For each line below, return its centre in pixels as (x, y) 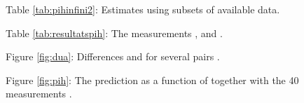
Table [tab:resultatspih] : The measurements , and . (114, 33)
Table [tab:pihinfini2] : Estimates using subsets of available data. (143, 9)
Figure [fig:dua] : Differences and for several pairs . (113, 56)
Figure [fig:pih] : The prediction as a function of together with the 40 (152, 80)
